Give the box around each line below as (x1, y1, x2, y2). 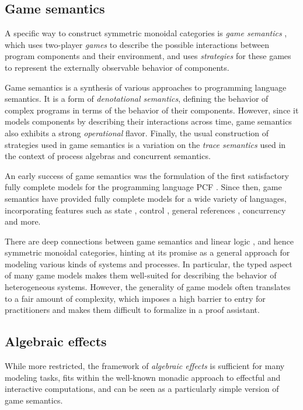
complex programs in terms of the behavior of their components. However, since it (5, 104, 299, 116)
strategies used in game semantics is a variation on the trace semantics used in (5, 138, 286, 150)
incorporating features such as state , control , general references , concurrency (5, 204, 286, 216)
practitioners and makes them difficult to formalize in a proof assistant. (5, 304, 260, 316)
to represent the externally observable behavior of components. (5, 61, 229, 73)
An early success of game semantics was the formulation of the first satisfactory (5, 169, 289, 181)
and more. (5, 215, 41, 228)
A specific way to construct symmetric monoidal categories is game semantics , (5, 27, 287, 39)
